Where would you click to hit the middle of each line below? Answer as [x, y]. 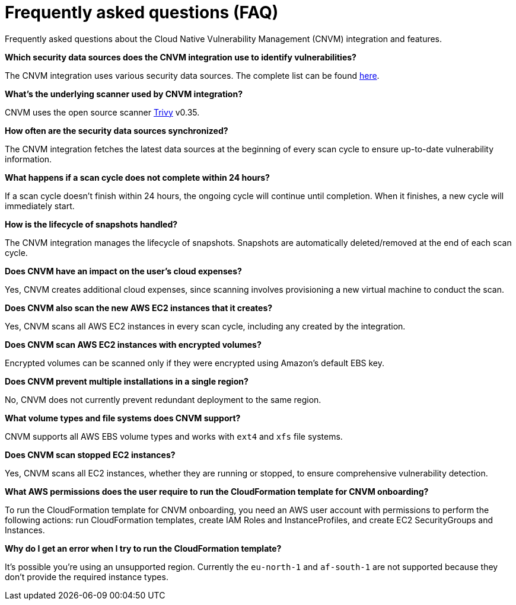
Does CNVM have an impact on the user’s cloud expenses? [123, 271]
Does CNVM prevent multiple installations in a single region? [127, 381]
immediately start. [40, 206]
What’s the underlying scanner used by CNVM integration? [124, 94]
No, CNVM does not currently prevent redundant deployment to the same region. [163, 399]
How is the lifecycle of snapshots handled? [91, 224]
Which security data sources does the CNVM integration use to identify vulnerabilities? [181, 57]
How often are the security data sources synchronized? [117, 130]
